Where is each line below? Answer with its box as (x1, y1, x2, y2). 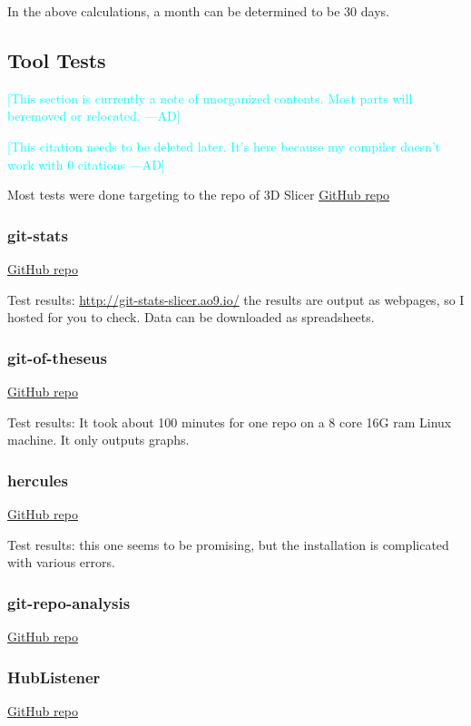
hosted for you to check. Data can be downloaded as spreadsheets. (7, 308, 375, 327)
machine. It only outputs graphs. (7, 430, 190, 449)
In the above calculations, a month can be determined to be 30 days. (7, 2, 389, 20)
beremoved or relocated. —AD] (7, 106, 181, 125)
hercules (7, 468, 68, 491)
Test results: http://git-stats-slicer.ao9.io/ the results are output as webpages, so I (7, 289, 465, 309)
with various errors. (7, 553, 115, 572)
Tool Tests (7, 45, 106, 74)
